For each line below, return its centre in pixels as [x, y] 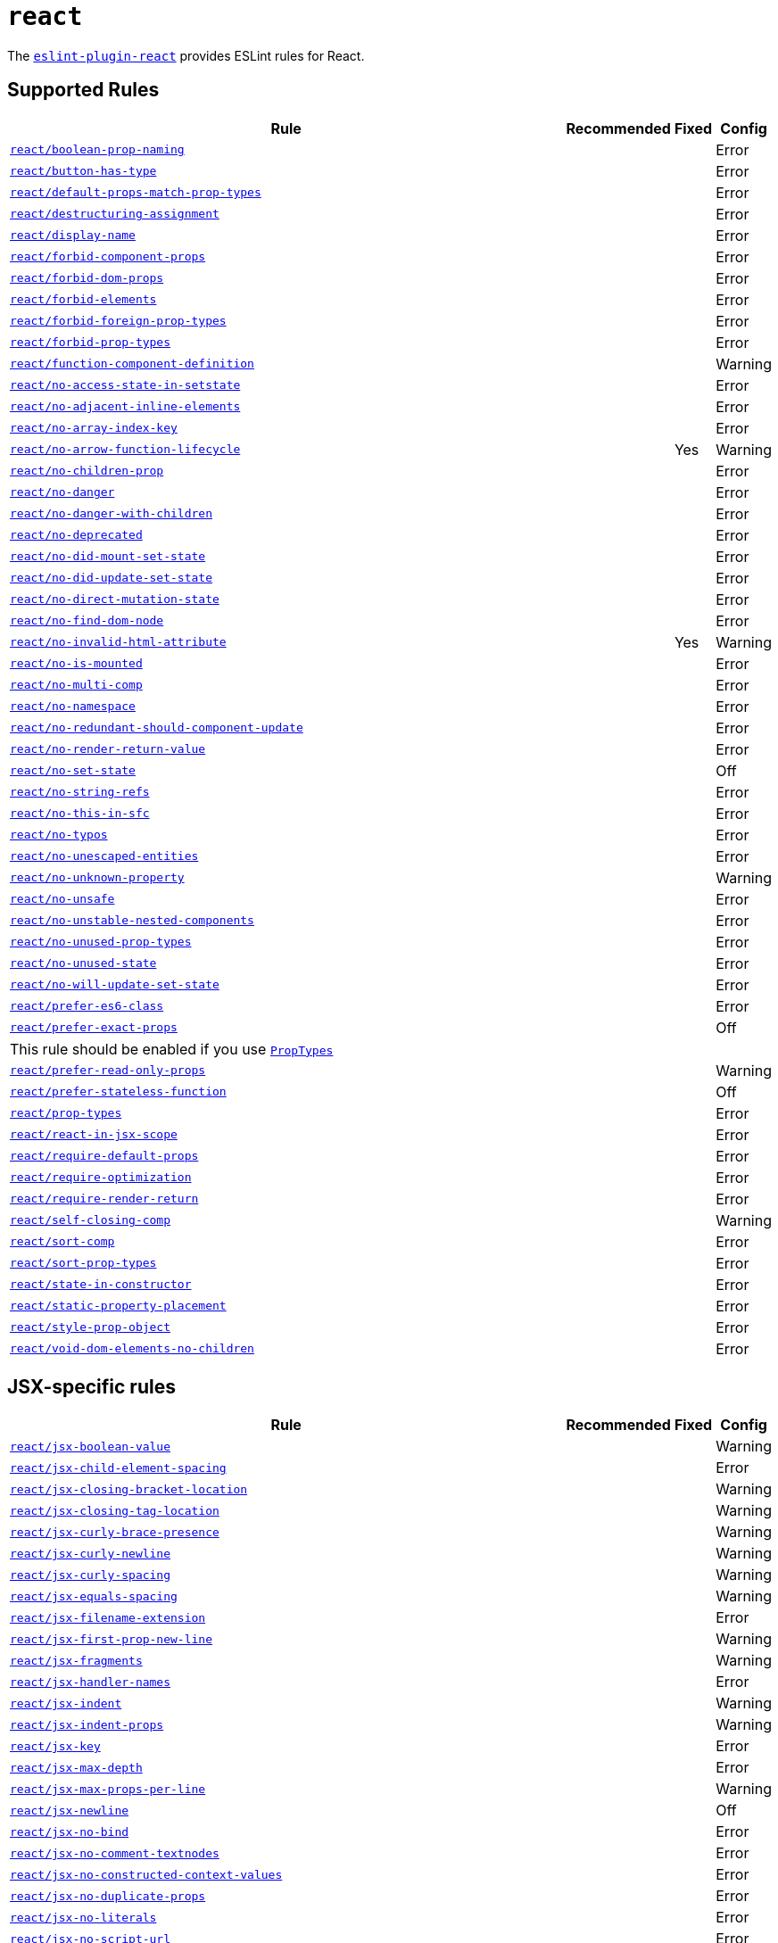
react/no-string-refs [80, 792]
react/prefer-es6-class [87, 1006]
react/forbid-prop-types [91, 343]
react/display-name [73, 236]
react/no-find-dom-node [87, 621]
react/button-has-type [83, 171]
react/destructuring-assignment [115, 214]
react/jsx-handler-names [91, 1682]
